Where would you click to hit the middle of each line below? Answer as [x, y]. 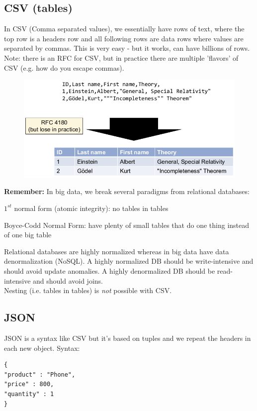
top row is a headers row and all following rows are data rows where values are [124, 38]
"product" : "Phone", [40, 374]
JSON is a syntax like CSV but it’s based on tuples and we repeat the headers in [128, 338]
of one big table [28, 235]
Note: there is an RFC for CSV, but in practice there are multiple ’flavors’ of [121, 57]
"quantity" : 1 [29, 394]
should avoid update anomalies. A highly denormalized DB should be [110, 270]
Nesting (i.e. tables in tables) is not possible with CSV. [88, 290]
